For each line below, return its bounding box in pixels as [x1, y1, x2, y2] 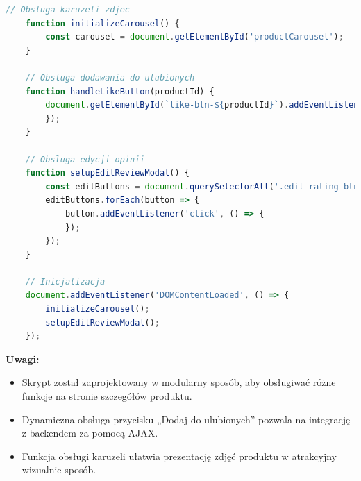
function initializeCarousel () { [25, 18, 180, 28]
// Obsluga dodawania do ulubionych [25, 72, 195, 83]
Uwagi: [6, 351, 40, 366]
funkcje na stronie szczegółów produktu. [22, 389, 192, 403]
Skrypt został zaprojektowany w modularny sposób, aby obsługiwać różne [22, 375, 336, 389]
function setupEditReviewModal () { [25, 168, 190, 178]
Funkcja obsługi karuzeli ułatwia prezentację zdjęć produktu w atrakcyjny [22, 448, 337, 463]
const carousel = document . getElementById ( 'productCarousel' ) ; [45, 32, 344, 42]
